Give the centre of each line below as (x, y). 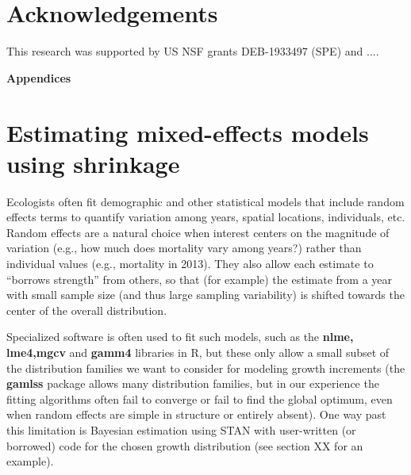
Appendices (39, 77)
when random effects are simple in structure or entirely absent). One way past (196, 414)
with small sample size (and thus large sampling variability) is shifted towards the (205, 295)
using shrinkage (93, 163)
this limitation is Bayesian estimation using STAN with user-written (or (181, 429)
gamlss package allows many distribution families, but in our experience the (193, 383)
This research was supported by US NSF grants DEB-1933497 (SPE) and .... (193, 51)
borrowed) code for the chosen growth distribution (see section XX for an (185, 445)
